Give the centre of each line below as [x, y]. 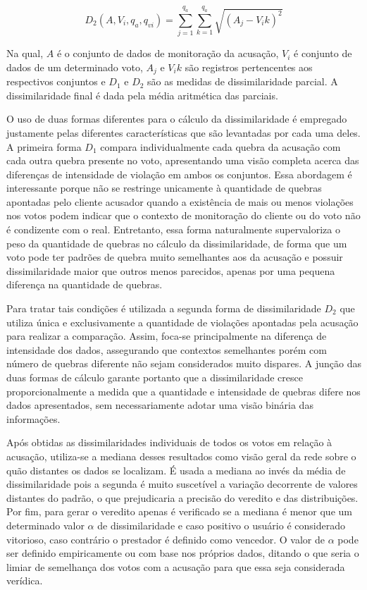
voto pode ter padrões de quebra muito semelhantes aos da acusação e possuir [175, 257]
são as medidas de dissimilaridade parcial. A [243, 81]
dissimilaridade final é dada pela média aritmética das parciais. [142, 95]
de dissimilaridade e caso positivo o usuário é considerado [221, 525]
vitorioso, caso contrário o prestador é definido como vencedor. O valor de [166, 539]
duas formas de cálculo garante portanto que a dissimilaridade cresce [155, 377]
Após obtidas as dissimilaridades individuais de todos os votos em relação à [169, 442]
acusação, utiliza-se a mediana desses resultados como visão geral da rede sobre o [181, 456]
